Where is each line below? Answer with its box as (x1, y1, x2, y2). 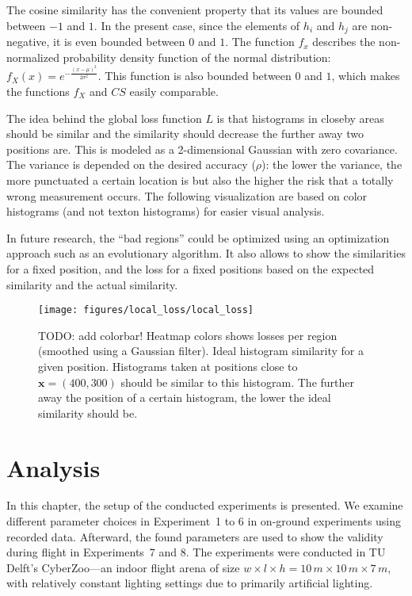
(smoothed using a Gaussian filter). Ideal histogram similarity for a (38, 342, 364, 359)
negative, (6, 33, 50, 50)
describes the (312, 33, 376, 50)
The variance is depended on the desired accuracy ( (6, 156, 256, 173)
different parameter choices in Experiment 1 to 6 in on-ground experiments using (6, 513, 402, 529)
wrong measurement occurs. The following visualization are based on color (6, 187, 368, 204)
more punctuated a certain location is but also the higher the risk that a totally (6, 171, 394, 188)
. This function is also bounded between (97, 67, 292, 84)
